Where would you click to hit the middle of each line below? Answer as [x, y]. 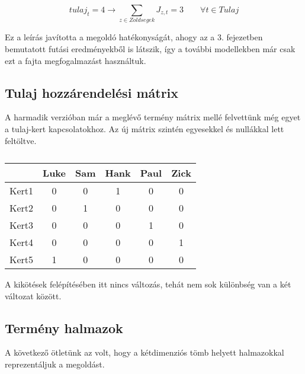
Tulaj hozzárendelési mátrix [92, 92]
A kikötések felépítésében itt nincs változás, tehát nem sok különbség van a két [148, 284]
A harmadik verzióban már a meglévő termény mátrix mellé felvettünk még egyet [153, 117]
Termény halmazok [64, 327]
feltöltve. [21, 140]
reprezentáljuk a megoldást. [55, 364]
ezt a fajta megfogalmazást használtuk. [76, 60]
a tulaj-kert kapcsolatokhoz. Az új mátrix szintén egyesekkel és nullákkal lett [145, 128]
